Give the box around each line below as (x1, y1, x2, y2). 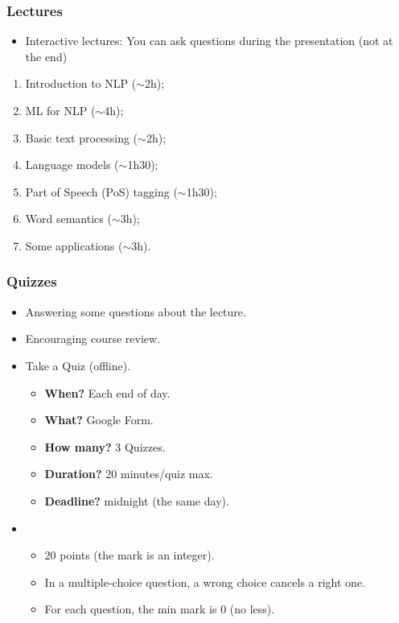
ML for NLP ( (25, 102, 96, 118)
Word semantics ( (25, 210, 112, 227)
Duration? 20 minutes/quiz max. (44, 465, 213, 482)
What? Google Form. (44, 411, 154, 428)
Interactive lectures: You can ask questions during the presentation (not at (25, 32, 393, 49)
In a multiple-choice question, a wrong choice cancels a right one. (44, 573, 366, 590)
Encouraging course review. (25, 330, 161, 347)
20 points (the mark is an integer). (44, 547, 215, 563)
